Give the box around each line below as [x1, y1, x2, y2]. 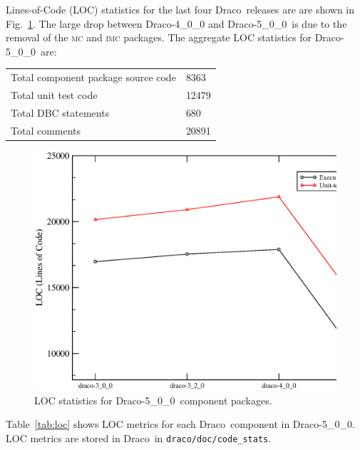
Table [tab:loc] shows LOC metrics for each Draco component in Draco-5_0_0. [6, 417, 355, 431]
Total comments [11, 122, 81, 137]
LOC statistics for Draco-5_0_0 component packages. [34, 392, 272, 407]
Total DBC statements [11, 105, 110, 120]
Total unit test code [11, 87, 98, 102]
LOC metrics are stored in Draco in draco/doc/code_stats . [6, 430, 272, 445]
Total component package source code [11, 70, 176, 85]
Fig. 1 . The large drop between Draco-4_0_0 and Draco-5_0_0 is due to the [6, 16, 347, 31]
